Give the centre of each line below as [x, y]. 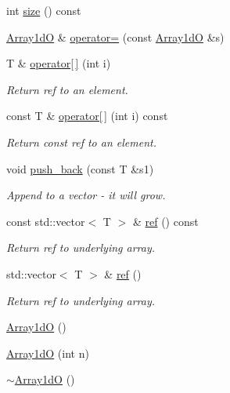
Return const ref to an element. [81, 142]
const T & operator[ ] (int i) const [87, 116]
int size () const [44, 10]
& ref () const [165, 221]
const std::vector [46, 221]
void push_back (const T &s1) [80, 168]
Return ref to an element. [67, 89]
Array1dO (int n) [48, 353]
